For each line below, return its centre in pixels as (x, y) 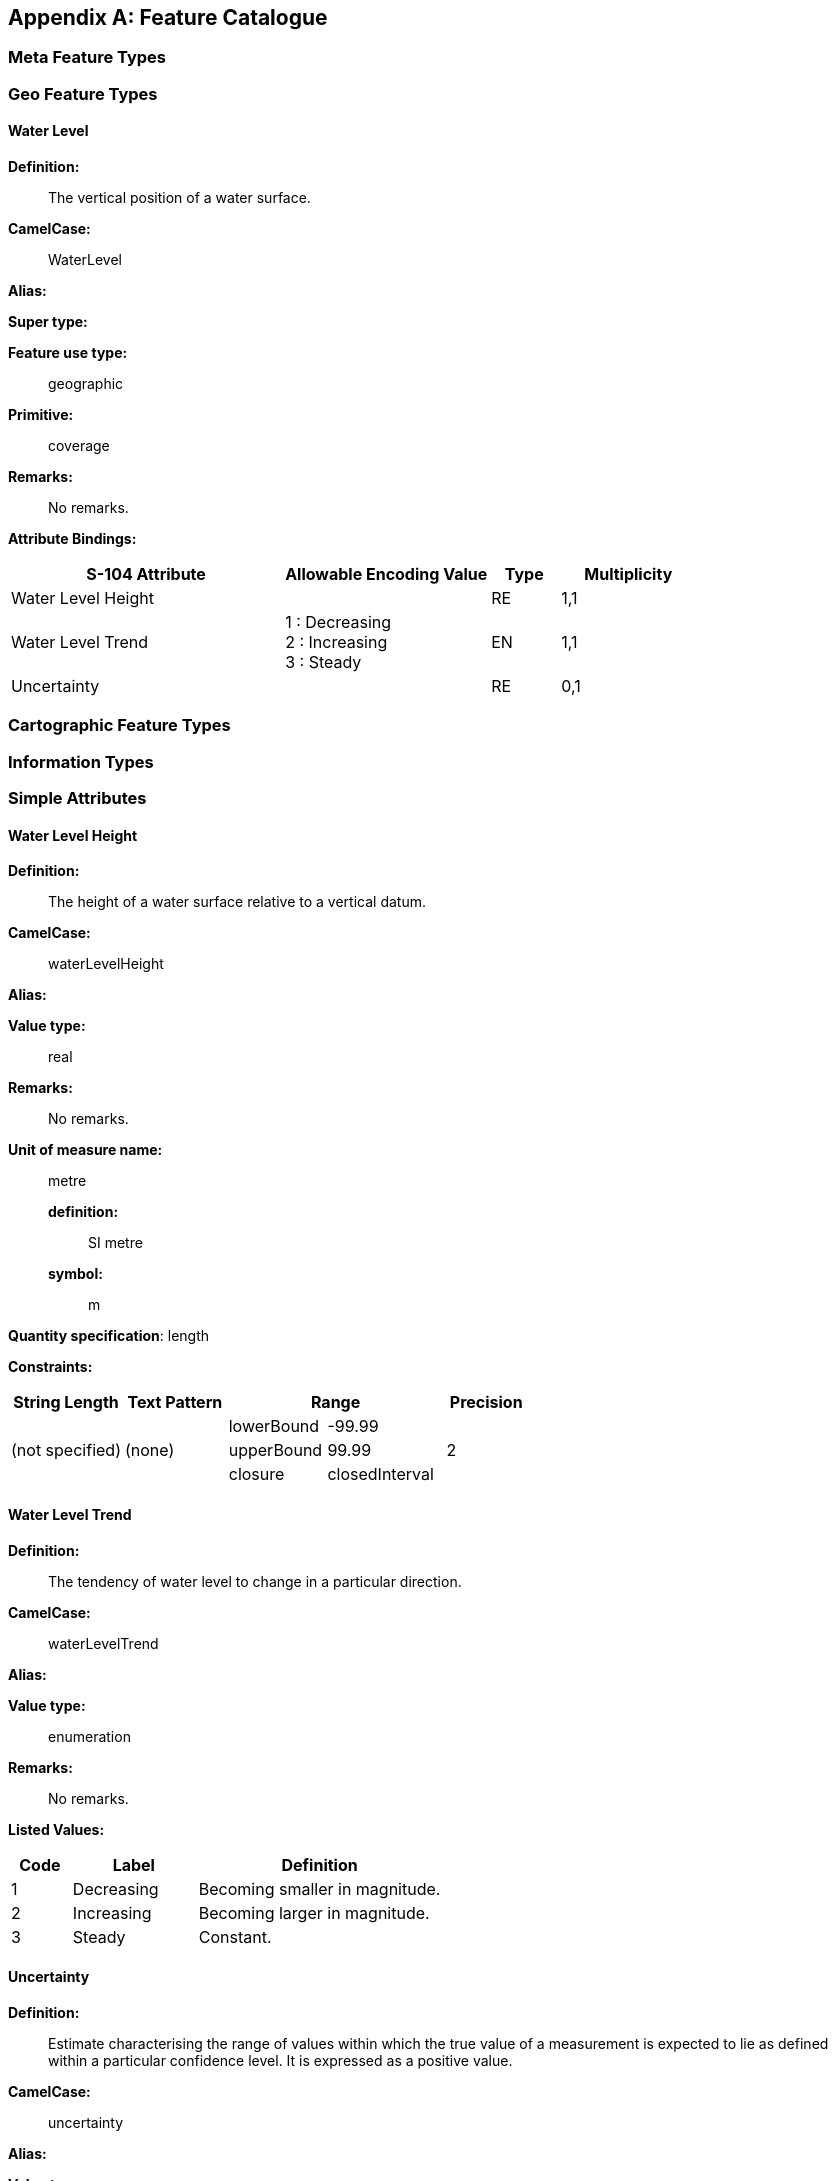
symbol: (75, 1274)
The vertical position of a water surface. (179, 198)
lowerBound (274, 1426)
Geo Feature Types (83, 93)
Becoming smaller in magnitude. (319, 1888)
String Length (66, 1402)
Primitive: (41, 415)
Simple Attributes (77, 798)
